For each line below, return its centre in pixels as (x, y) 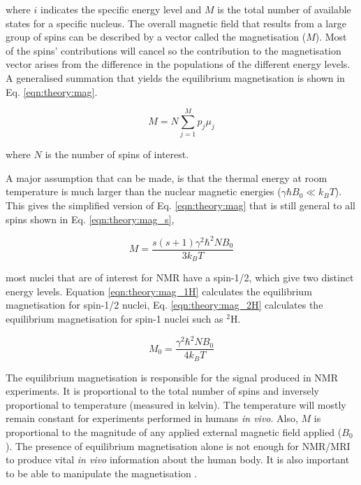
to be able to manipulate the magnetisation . (102, 473)
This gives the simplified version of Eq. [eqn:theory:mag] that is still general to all (180, 205)
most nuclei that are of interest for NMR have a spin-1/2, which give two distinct (180, 277)
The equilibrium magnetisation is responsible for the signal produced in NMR (172, 377)
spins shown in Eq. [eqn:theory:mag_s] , (90, 219)
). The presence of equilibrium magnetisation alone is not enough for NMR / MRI (178, 445)
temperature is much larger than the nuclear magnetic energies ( (143, 191)
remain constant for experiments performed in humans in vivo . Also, (152, 418)
